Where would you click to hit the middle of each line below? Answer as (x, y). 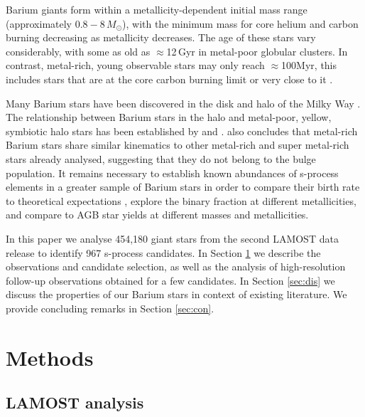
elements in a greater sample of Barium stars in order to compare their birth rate (183, 187)
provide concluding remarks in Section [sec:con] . (110, 308)
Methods (50, 357)
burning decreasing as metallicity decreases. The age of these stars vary (161, 37)
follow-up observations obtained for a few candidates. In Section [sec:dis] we (170, 280)
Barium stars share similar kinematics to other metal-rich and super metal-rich (178, 145)
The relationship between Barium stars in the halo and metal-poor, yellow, (169, 117)
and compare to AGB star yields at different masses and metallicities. (157, 215)
